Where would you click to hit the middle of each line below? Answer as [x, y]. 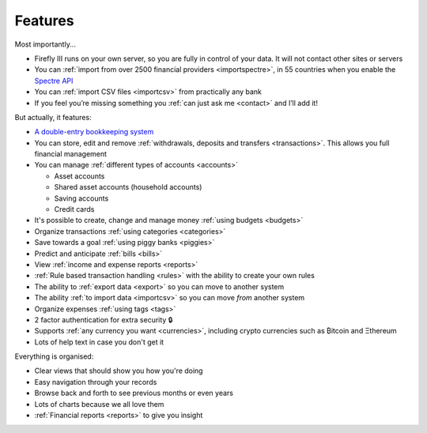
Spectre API [54, 81]
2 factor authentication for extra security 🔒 [104, 319]
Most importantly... [45, 44]
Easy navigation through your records [96, 382]
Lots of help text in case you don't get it [99, 342]
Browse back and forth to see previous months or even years [134, 393]
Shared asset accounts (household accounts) [128, 187]
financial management [70, 154]
